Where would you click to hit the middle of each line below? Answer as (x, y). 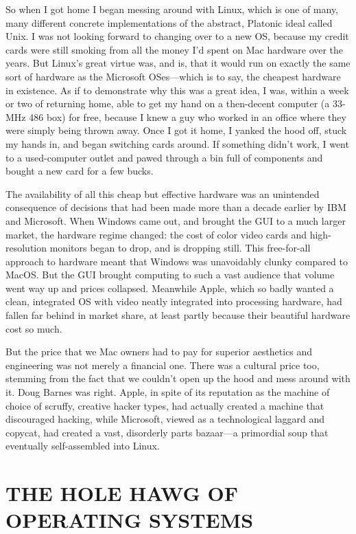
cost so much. (34, 328)
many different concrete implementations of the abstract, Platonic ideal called (169, 22)
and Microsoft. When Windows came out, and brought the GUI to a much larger (176, 220)
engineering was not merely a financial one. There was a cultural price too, (163, 365)
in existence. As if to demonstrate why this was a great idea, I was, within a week (177, 90)
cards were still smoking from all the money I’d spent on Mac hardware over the (175, 49)
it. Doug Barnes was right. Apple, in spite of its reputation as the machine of (168, 392)
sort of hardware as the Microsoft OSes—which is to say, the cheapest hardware (173, 76)
